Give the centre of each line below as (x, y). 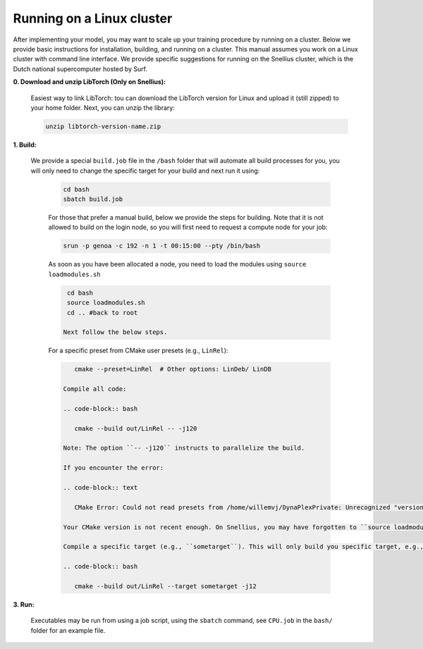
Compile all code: (95, 389)
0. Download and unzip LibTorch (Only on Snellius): (89, 82)
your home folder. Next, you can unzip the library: (103, 107)
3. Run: (24, 604)
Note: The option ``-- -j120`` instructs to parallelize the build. (184, 448)
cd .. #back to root (103, 313)
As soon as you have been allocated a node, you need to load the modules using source (177, 264)
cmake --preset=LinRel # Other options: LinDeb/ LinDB (173, 369)
